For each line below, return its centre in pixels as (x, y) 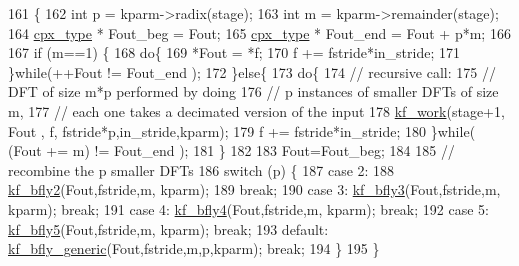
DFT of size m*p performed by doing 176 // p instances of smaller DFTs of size (253, 91)
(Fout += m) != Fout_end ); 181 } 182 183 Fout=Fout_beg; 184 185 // (231, 150)
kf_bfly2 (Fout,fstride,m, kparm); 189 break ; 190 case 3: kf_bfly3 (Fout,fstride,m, (254, 189)
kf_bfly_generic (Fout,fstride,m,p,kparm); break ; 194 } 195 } (194, 248)
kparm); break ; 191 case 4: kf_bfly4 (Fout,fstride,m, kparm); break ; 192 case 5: (248, 208)
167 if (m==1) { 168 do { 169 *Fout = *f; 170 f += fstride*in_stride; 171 (234, 52)
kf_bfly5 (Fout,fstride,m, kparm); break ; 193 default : (168, 228)
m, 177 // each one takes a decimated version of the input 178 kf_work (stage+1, (256, 110)
